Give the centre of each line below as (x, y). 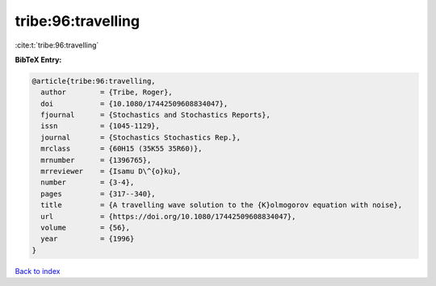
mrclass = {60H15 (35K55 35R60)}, (122, 149)
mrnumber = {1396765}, (96, 160)
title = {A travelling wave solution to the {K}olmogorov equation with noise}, (222, 205)
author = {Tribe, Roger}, (107, 92)
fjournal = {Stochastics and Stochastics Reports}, (155, 115)
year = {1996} (88, 239)
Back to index (38, 271)
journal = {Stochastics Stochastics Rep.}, (141, 137)
